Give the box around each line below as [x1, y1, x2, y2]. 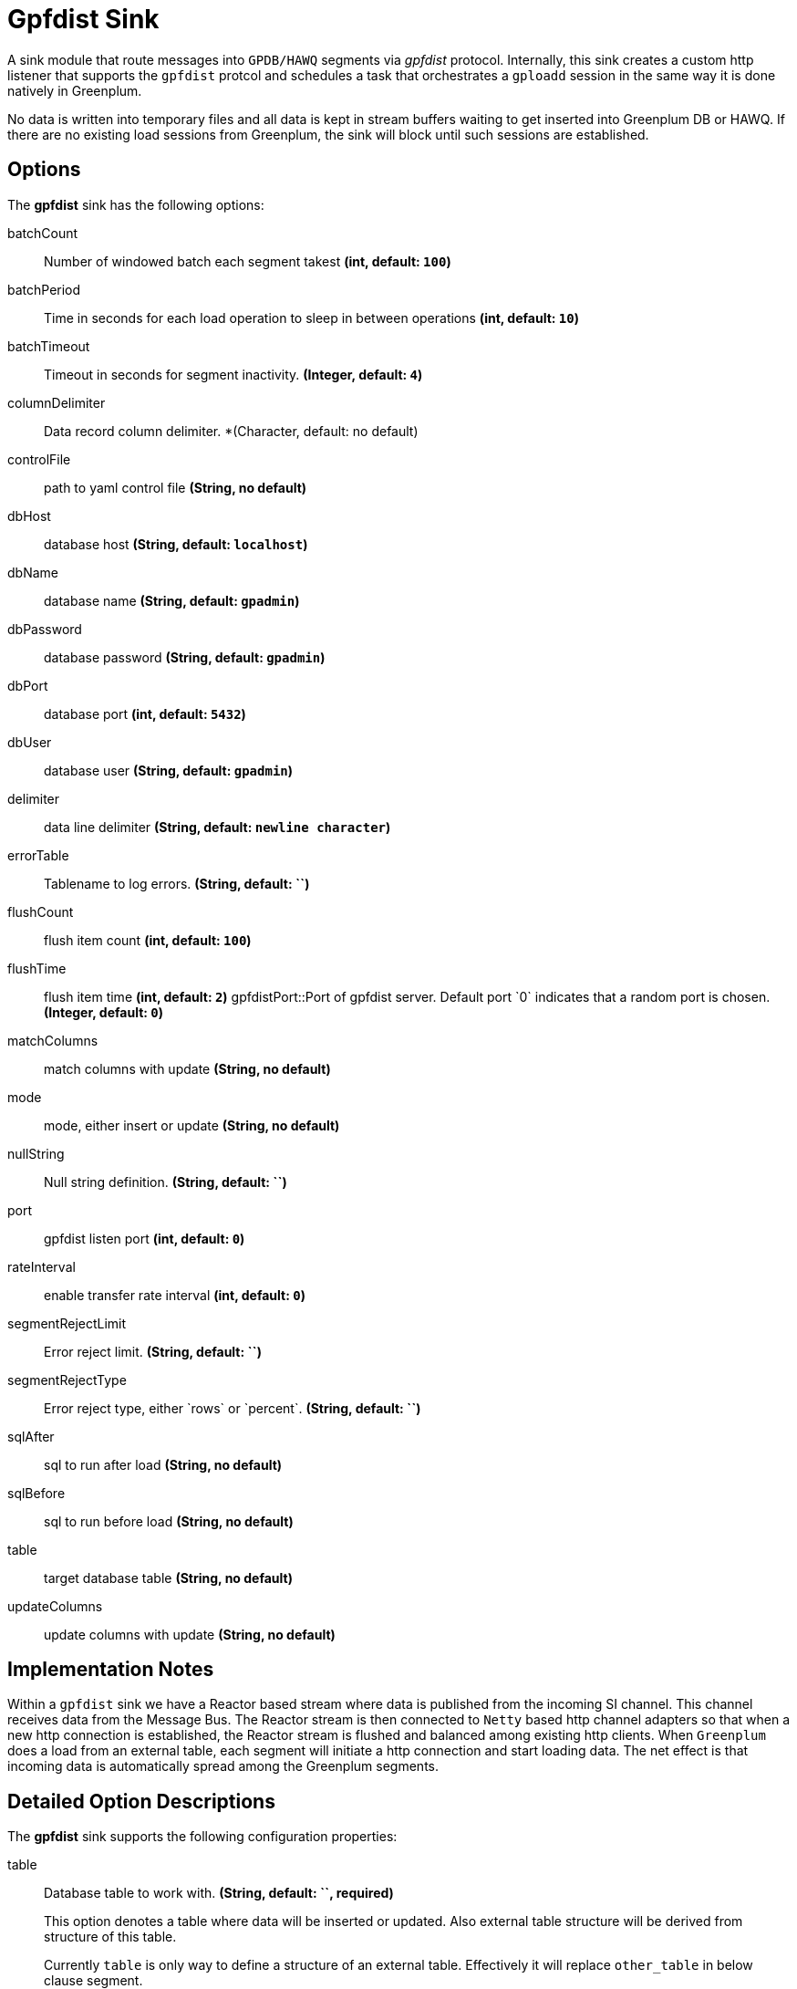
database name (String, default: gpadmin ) [44, 592, 300, 609]
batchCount [7, 224, 78, 241]
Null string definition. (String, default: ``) [44, 1173, 287, 1190]
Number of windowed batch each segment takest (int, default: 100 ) [44, 253, 451, 269]
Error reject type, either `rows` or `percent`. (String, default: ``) [44, 1400, 421, 1416]
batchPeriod [7, 281, 81, 297]
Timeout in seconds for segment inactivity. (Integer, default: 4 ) [44, 366, 423, 382]
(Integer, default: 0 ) [44, 1004, 163, 1020]
